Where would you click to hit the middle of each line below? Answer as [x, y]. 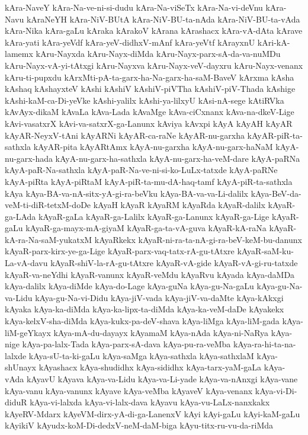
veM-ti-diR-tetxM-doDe [48, 205]
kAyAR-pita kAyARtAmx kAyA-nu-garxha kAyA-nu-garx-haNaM [153, 147]
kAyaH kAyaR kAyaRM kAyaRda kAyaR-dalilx [179, 205]
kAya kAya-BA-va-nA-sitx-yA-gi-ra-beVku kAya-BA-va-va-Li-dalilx [126, 193]
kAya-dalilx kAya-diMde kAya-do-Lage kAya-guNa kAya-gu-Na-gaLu [129, 286]
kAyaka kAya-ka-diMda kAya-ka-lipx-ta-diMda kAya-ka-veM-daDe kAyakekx [145, 309]
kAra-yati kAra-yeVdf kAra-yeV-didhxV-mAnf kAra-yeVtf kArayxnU [130, 42]
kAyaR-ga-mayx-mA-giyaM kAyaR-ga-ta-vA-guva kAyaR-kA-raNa [146, 228]
